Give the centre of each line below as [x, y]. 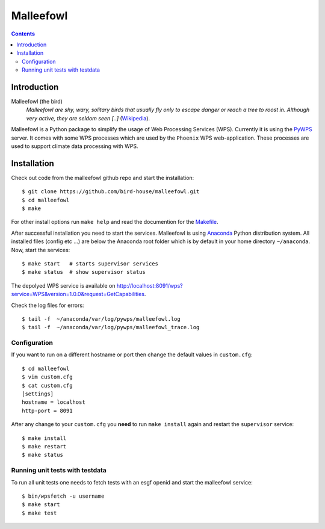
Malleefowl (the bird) [37, 102]
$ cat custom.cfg [47, 385]
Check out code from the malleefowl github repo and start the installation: [103, 178]
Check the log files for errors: [48, 305]
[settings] [38, 394]
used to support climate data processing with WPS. [75, 146]
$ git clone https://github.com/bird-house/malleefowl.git [111, 192]
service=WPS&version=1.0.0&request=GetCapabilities [78, 294]
